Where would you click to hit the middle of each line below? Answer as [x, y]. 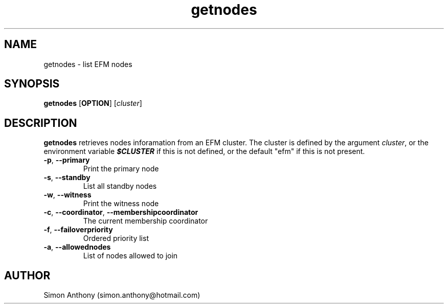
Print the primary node [121, 169]
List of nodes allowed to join [130, 256]
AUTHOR [27, 275]
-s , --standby [67, 178]
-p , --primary [67, 160]
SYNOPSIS [32, 84]
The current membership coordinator [145, 221]
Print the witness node [121, 204]
